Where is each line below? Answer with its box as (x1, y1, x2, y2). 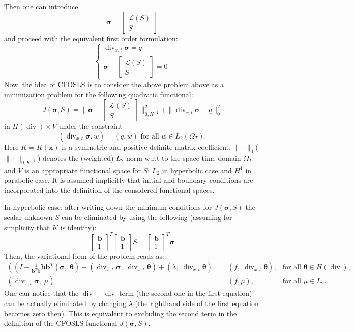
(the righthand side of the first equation (135, 297, 259, 308)
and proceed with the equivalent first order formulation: (4, 33, 178, 43)
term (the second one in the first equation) (119, 288, 252, 298)
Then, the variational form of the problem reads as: (4, 250, 164, 261)
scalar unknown (4, 211, 53, 222)
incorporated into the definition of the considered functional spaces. (4, 184, 215, 195)
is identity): (60, 222, 97, 232)
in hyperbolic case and (162, 164, 232, 175)
